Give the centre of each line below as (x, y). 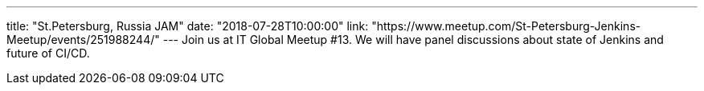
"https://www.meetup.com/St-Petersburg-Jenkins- (506, 26)
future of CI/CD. (48, 53)
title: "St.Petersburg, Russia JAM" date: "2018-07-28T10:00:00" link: (188, 26)
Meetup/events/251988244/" (83, 40)
